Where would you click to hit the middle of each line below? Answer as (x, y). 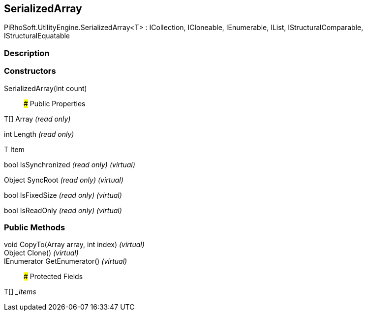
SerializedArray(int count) (46, 88)
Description (27, 53)
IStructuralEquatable (37, 36)
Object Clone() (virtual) (41, 253)
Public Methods (35, 227)
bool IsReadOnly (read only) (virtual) (63, 210)
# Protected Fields (53, 277)
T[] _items (20, 292)
